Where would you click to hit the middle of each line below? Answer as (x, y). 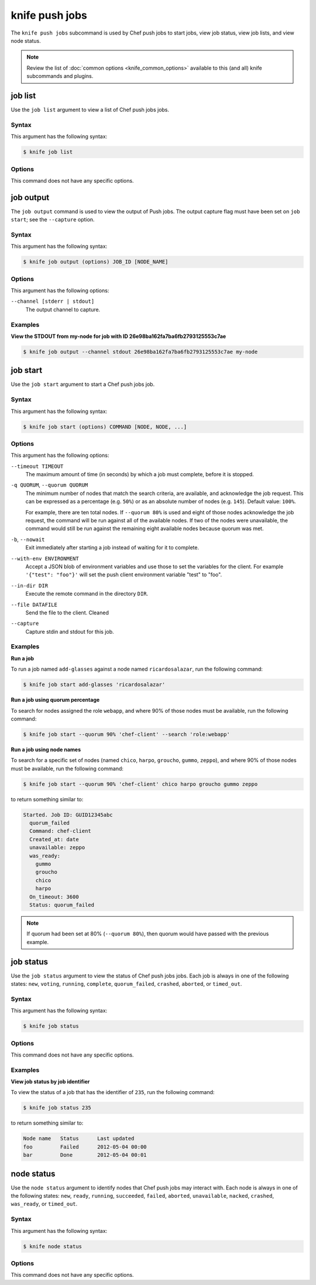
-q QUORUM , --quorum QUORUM (49, 485)
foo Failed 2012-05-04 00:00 (85, 1147)
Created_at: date (54, 839)
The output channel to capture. (63, 309)
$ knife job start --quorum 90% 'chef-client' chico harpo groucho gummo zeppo (140, 784)
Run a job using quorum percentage (55, 700)
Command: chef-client (61, 831)
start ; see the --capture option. (53, 220)
